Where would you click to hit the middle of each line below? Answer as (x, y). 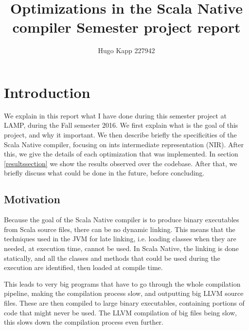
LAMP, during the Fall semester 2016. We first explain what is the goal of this (121, 125)
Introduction (47, 92)
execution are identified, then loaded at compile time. (83, 267)
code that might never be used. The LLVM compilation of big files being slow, (120, 312)
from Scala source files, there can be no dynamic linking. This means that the (120, 229)
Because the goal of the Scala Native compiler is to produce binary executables (122, 220)
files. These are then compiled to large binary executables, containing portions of (124, 302)
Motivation (32, 199)
